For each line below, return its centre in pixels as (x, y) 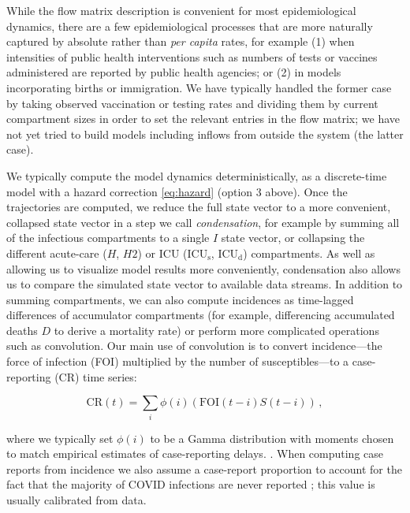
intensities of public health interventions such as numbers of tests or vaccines (192, 56)
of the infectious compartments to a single (108, 238)
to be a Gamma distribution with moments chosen (272, 438)
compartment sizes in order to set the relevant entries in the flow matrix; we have (203, 119)
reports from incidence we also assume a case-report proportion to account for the (204, 468)
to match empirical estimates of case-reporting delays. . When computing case (195, 454)
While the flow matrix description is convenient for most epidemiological (181, 10)
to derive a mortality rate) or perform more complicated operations (216, 330)
